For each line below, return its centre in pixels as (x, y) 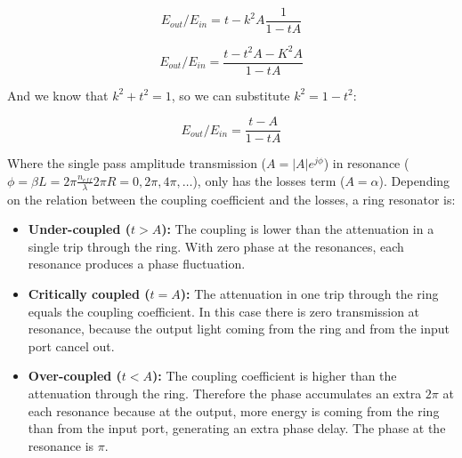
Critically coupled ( (89, 294)
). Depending (414, 180)
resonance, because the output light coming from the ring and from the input (239, 329)
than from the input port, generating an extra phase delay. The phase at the (237, 428)
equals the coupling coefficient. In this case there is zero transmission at (224, 311)
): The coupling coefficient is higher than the (275, 376)
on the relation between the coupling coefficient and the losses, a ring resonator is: (231, 199)
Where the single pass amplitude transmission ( (137, 163)
